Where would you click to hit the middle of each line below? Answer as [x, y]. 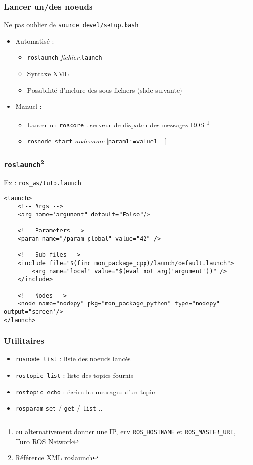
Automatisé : [35, 41]
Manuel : [28, 106]
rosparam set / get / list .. [59, 408]
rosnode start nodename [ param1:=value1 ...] [97, 141]
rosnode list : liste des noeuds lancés [73, 359]
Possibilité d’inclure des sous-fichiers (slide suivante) [105, 90]
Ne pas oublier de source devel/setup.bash [71, 25]
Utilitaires [24, 341]
